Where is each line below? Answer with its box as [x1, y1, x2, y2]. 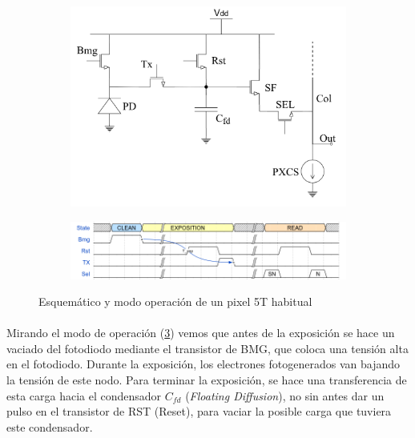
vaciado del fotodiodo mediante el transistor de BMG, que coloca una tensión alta [6, 340, 409, 356]
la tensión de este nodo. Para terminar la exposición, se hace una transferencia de [6, 372, 407, 388]
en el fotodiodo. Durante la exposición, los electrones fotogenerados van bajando [6, 356, 401, 372]
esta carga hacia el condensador [6, 387, 162, 404]
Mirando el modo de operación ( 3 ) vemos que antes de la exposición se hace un [6, 324, 395, 341]
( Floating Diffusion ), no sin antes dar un [185, 387, 385, 404]
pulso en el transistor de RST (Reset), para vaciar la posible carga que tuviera [6, 403, 392, 420]
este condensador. [6, 418, 93, 435]
